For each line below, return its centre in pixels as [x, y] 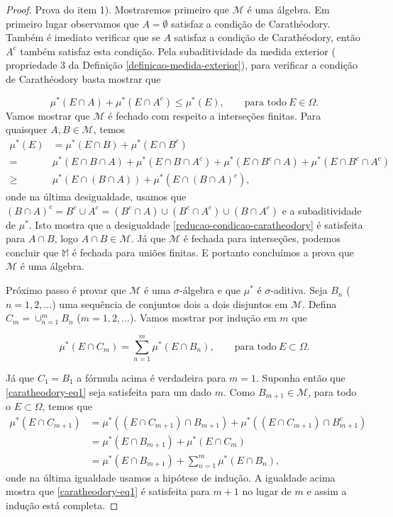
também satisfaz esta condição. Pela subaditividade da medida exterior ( [178, 51]
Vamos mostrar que [48, 115]
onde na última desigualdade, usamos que [96, 197]
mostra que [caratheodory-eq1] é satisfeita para [108, 491]
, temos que [67, 406]
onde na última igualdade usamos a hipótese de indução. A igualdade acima [171, 477]
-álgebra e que [210, 290]
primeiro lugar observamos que [72, 23]
